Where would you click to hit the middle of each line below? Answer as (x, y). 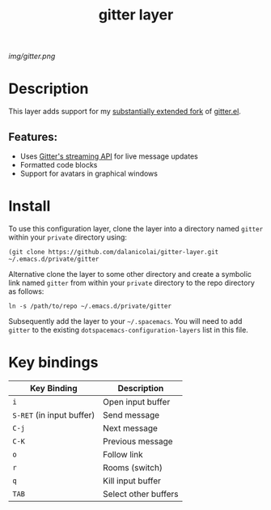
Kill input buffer (132, 481)
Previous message (138, 441)
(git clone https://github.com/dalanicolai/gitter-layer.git (114, 252)
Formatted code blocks (59, 164)
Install (30, 206)
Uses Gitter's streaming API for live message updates (109, 156)
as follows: (26, 291)
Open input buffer (136, 402)
